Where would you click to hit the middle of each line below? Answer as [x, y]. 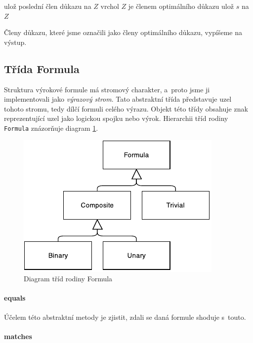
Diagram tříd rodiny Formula [68, 279]
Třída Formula [42, 68]
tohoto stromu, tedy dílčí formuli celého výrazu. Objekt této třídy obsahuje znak [126, 108]
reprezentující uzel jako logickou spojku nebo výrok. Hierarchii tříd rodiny [116, 118]
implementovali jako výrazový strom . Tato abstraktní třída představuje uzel [118, 99]
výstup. [15, 42]
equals [15, 298]
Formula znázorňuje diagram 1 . [51, 128]
